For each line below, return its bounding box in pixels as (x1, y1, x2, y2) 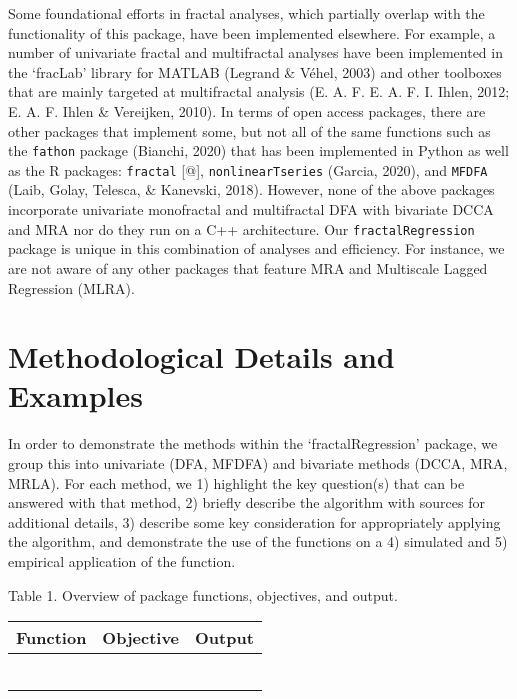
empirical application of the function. (8, 550, 236, 571)
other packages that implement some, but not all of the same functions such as (8, 120, 491, 141)
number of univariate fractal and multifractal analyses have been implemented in (8, 42, 503, 63)
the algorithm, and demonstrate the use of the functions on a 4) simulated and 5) (8, 531, 508, 552)
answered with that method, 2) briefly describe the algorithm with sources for (8, 492, 485, 513)
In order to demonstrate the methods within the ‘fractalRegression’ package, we (8, 433, 498, 454)
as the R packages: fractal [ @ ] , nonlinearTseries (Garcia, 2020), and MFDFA (8, 159, 488, 180)
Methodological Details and (8, 336, 395, 377)
